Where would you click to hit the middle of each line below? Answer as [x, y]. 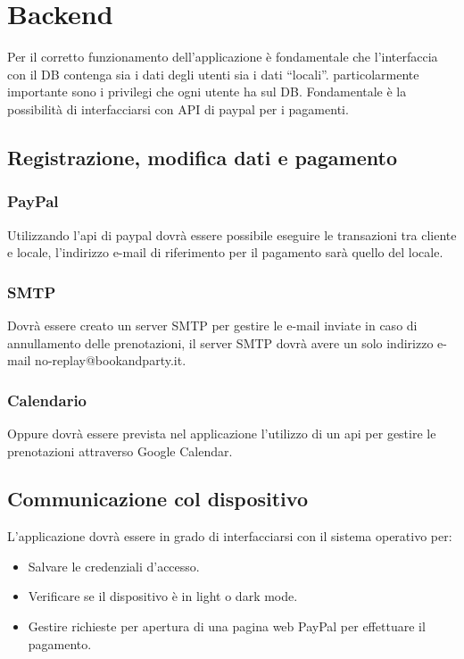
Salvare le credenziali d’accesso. [114, 566]
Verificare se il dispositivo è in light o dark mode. [163, 596]
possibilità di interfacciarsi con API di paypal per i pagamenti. [178, 108]
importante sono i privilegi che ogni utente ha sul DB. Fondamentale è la [207, 92]
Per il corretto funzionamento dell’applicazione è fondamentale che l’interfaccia [223, 57]
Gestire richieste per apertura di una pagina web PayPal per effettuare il [227, 626]
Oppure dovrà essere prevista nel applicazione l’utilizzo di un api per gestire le [222, 433]
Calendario [47, 400]
